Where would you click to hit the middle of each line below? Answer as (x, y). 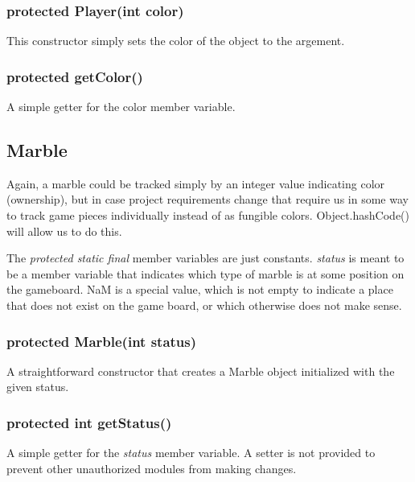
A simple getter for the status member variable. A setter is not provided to (191, 453)
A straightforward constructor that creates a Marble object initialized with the (201, 371)
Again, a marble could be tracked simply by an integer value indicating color (196, 183)
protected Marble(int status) (102, 341)
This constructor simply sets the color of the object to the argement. (176, 41)
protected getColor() (75, 76)
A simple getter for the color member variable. (121, 107)
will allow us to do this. (64, 231)
